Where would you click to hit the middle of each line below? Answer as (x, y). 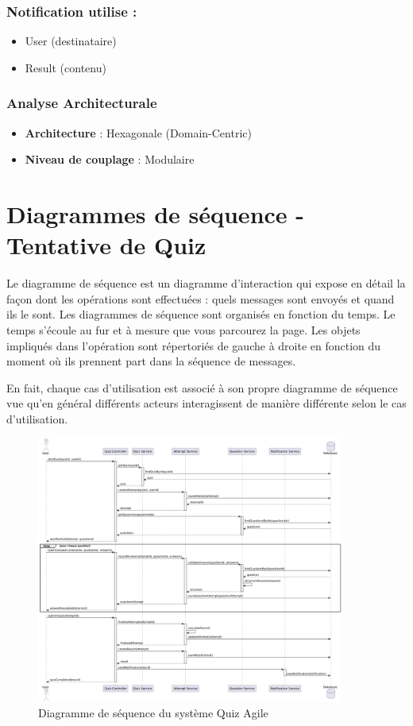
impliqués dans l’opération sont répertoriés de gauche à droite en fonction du (194, 345)
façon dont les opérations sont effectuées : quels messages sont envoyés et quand (201, 298)
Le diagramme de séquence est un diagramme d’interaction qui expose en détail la (206, 283)
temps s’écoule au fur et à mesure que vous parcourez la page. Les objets (183, 329)
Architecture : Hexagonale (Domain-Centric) (138, 132)
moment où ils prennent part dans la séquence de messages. (151, 361)
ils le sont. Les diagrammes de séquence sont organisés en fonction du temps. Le (201, 314)
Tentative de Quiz (106, 245)
